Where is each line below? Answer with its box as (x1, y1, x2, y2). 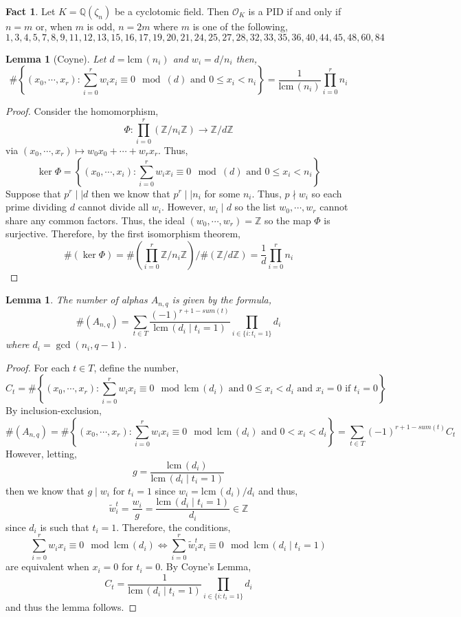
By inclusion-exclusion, (5, 403, 102, 418)
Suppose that (5, 186, 61, 200)
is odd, (87, 19, 115, 33)
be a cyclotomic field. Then (114, 4, 229, 18)
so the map (264, 213, 311, 227)
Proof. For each (5, 360, 70, 374)
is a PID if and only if (248, 4, 341, 18)
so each (311, 186, 342, 200)
